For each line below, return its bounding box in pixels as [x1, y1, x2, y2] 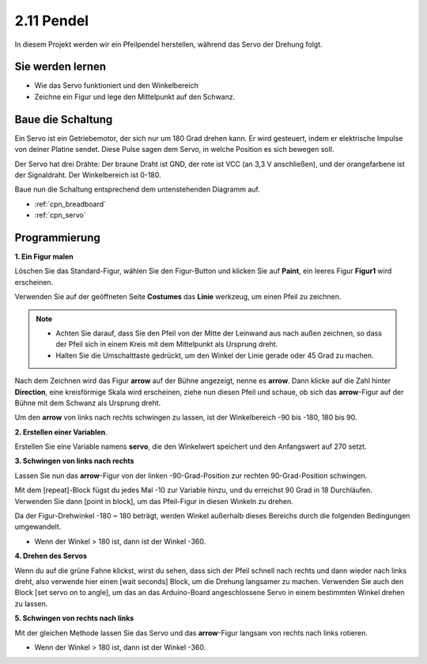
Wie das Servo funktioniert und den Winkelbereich [34, 81, 199, 90]
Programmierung [14, 230, 100, 245]
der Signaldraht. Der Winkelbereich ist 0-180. [14, 170, 161, 180]
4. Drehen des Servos [14, 551, 87, 561]
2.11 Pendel [14, 12, 89, 29]
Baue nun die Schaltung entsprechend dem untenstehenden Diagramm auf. [14, 184, 260, 194]
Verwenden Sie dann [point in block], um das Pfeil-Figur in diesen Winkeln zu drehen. [14, 496, 294, 506]
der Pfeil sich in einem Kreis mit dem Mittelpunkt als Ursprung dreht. [55, 340, 278, 349]
